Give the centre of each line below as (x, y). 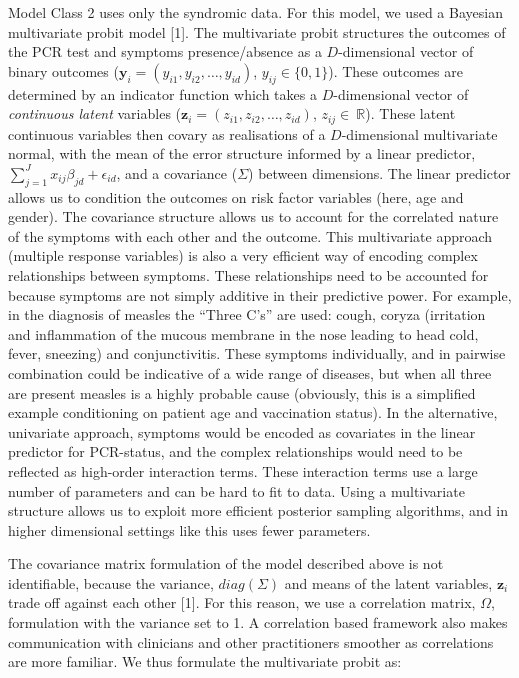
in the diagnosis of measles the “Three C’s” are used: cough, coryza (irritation (247, 314)
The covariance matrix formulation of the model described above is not (226, 563)
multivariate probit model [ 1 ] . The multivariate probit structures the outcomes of (257, 31)
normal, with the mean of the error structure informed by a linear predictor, (242, 153)
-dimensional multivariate (419, 133)
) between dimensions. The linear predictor (379, 172)
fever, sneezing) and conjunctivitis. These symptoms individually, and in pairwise (257, 353)
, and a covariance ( (177, 172)
